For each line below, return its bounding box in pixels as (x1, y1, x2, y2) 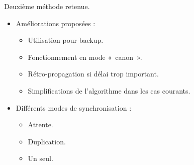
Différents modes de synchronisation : (16, 102, 132, 113)
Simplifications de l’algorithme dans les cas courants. (28, 85, 190, 96)
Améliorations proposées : (16, 18, 95, 28)
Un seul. (28, 153, 53, 163)
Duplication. (28, 136, 66, 146)
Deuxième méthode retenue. (4, 1, 90, 11)
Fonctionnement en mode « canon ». (28, 51, 142, 62)
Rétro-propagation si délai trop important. (28, 68, 159, 79)
